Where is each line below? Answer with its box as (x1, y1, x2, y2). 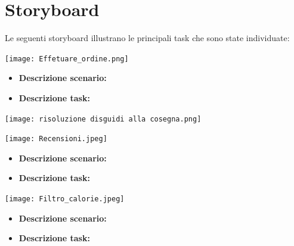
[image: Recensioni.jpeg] (5, 135, 107, 144)
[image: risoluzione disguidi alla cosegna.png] (5, 114, 202, 123)
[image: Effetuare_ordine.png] (5, 54, 129, 63)
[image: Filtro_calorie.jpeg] (5, 195, 125, 204)
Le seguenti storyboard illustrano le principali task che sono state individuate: (5, 32, 290, 44)
